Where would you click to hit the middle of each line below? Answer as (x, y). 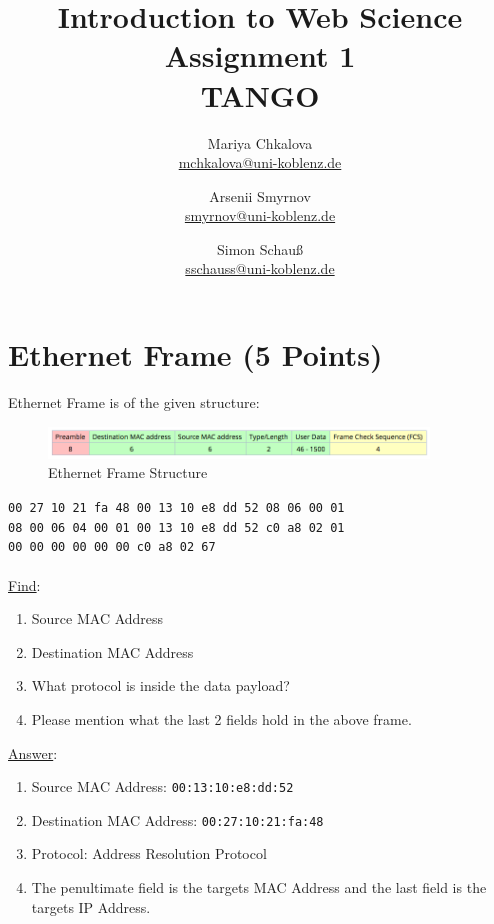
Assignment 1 (260, 55)
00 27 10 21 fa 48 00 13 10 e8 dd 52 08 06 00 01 (176, 508)
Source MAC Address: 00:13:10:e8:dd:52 (162, 786)
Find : (24, 584)
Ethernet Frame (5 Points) (195, 354)
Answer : (33, 752)
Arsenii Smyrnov (260, 195)
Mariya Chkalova (260, 142)
